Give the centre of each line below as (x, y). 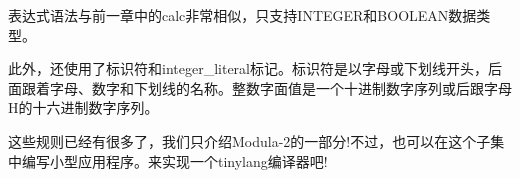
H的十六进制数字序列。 (83, 107)
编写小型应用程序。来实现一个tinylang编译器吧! (174, 160)
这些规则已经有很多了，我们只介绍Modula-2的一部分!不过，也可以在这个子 (249, 140)
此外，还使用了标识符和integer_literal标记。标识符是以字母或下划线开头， (248, 68)
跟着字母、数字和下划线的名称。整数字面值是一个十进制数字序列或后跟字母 (266, 87)
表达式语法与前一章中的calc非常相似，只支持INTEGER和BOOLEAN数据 (242, 15)
